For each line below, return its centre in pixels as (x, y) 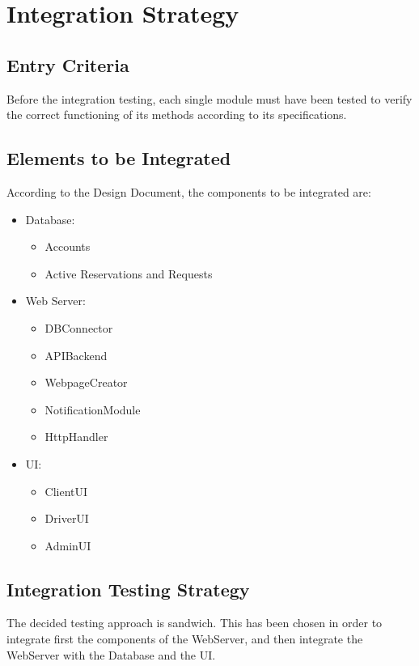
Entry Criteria (68, 64)
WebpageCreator (86, 382)
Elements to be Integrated (119, 158)
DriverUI (67, 518)
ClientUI (66, 491)
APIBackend (76, 355)
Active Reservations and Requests (129, 273)
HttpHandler (76, 437)
